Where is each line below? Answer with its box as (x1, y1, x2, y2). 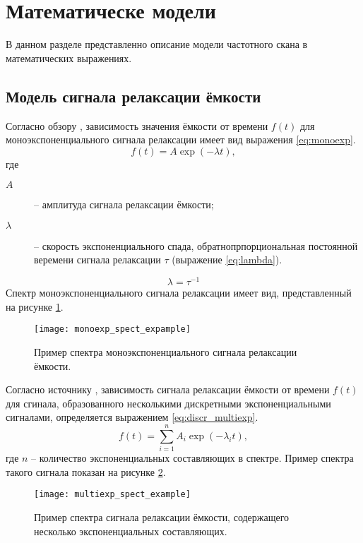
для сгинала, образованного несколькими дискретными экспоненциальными (6, 395, 331, 410)
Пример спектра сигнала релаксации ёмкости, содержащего (34, 509, 290, 524)
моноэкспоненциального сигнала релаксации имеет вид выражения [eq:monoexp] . (6, 132, 356, 147)
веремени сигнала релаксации (34, 252, 161, 267)
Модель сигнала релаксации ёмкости (6, 85, 261, 107)
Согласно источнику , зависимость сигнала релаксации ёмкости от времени (6, 382, 330, 397)
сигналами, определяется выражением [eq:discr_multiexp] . (6, 410, 258, 424)
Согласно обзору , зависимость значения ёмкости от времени (6, 118, 268, 133)
